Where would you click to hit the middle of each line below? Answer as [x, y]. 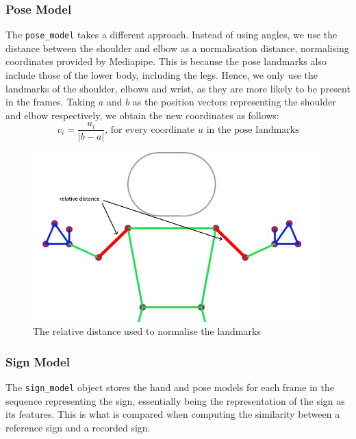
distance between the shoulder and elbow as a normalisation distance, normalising [177, 48]
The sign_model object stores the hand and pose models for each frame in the [170, 387]
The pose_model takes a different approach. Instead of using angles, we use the [171, 35]
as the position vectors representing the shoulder [234, 102]
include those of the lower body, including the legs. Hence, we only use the [162, 75]
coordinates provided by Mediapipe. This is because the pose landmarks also [166, 61]
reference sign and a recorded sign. [78, 428]
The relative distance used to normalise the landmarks [147, 331]
